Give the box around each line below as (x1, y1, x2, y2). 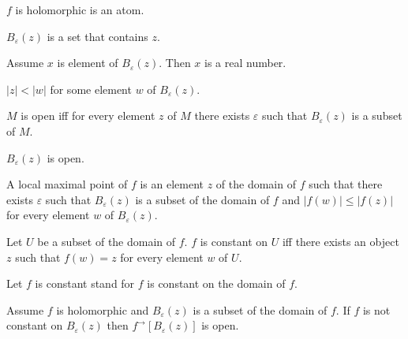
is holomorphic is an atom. (15, 2, 144, 17)
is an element (140, 176, 204, 192)
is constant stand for (35, 275, 135, 292)
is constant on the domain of (147, 275, 286, 292)
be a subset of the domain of (37, 233, 176, 249)
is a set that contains (47, 28, 148, 44)
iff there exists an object (282, 233, 399, 249)
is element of (57, 54, 118, 71)
